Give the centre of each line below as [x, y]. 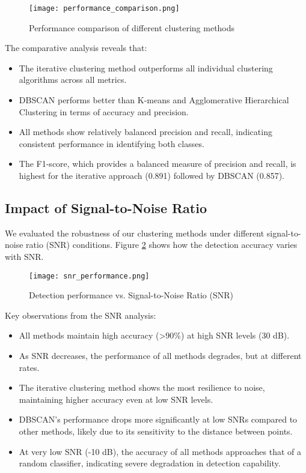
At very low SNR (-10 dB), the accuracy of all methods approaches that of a [160, 451]
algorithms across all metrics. [73, 80]
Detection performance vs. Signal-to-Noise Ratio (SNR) [131, 295]
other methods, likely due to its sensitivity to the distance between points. [156, 431]
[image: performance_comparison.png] [104, 8]
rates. [29, 367]
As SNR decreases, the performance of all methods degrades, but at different [160, 356]
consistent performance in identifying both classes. [112, 143]
